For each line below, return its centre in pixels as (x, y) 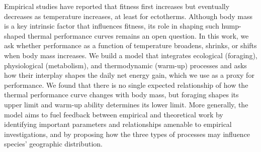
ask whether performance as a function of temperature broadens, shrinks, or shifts (130, 45)
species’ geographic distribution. (53, 144)
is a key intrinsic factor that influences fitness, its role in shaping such (112, 26)
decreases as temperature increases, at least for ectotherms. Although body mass (128, 16)
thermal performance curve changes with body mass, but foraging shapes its (121, 95)
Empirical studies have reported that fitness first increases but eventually (117, 6)
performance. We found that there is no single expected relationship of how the (126, 85)
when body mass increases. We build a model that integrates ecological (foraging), (131, 55)
